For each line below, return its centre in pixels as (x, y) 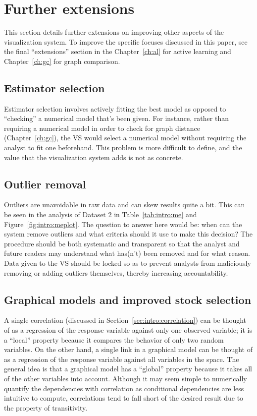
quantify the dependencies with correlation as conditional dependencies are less (124, 388)
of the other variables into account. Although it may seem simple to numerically (126, 378)
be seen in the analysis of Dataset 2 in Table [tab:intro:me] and (101, 214)
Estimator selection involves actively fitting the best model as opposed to (115, 108)
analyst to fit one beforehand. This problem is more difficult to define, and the (123, 148)
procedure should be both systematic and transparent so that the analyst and (122, 243)
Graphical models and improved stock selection (128, 299)
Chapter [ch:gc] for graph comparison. (62, 61)
